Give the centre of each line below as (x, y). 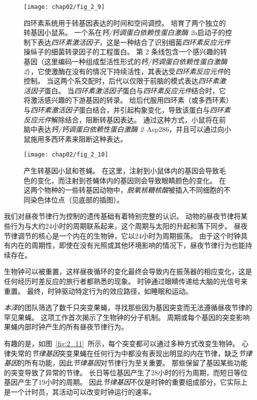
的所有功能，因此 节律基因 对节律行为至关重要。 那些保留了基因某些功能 (133, 363)
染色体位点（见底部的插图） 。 (77, 199)
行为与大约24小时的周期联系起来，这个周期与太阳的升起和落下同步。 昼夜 (129, 226)
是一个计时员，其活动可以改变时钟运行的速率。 (80, 391)
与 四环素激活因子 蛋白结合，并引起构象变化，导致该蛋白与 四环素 (127, 110)
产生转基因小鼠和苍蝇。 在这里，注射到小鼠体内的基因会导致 (121, 171)
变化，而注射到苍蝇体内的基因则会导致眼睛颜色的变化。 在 (131, 180)
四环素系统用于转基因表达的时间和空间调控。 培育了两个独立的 (125, 22)
